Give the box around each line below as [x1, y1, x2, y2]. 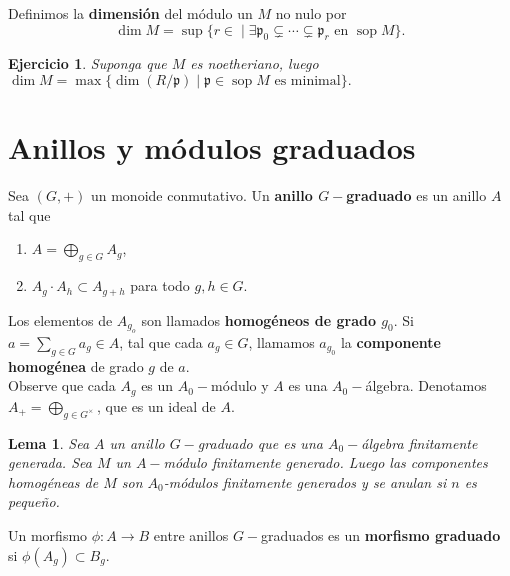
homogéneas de [8, 471, 99, 492]
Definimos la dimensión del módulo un [8, 3, 253, 23]
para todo [130, 275, 190, 296]
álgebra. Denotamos [365, 375, 487, 396]
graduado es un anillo [346, 185, 487, 206]
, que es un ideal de [97, 395, 216, 416]
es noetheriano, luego [190, 53, 319, 74]
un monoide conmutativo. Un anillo [90, 185, 313, 206]
